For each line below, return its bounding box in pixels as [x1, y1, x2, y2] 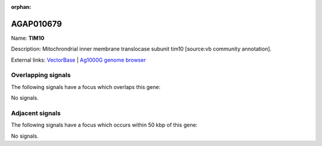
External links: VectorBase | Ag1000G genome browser [11, 56, 146, 64]
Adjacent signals [11, 109, 61, 117]
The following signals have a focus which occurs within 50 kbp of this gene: [11, 122, 198, 129]
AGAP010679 [11, 18, 62, 29]
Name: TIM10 [11, 34, 45, 42]
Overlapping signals [11, 71, 71, 80]
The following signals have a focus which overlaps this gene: [11, 83, 161, 90]
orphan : [11, 4, 32, 10]
